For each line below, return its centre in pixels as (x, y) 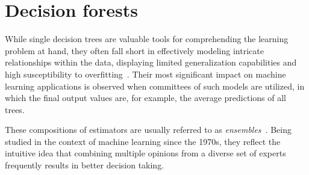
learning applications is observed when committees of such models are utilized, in (155, 86)
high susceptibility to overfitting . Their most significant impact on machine (145, 74)
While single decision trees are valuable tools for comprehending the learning (147, 39)
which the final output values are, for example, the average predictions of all (145, 98)
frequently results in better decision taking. (85, 165)
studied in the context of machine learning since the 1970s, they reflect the (143, 141)
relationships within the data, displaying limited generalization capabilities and (151, 62)
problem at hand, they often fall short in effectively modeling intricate (134, 50)
